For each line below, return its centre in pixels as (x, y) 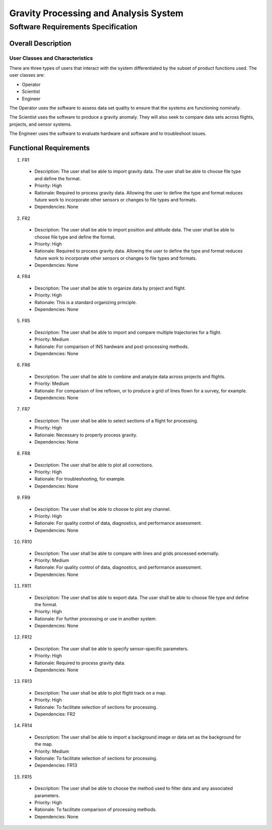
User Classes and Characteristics (51, 58)
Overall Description (40, 43)
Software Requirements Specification (74, 27)
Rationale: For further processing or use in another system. (96, 618)
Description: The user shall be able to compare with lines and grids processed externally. (127, 553)
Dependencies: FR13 (56, 765)
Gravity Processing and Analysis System (96, 13)
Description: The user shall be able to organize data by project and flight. (110, 288)
